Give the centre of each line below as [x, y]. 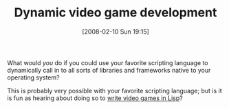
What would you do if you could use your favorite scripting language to [108, 62]
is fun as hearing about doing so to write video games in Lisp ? [95, 98]
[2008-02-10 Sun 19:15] [116, 32]
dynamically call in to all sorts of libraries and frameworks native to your [109, 70]
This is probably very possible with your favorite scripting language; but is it [115, 90]
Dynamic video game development [116, 13]
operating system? [33, 77]
